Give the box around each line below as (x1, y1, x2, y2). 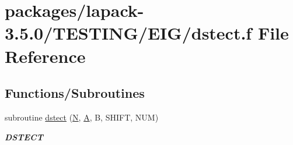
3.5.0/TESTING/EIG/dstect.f (5, 21, 252, 45)
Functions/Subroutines (5, 84, 145, 102)
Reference (5, 44, 86, 68)
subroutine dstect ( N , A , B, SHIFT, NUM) (5, 111, 159, 123)
